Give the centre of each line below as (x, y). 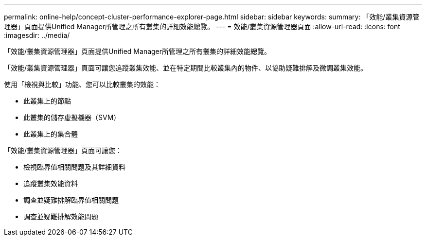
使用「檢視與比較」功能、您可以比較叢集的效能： (82, 84)
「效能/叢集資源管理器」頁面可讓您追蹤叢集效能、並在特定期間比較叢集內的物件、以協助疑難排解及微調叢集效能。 (186, 68)
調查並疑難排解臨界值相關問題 (71, 200)
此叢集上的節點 (47, 101)
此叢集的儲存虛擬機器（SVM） (72, 117)
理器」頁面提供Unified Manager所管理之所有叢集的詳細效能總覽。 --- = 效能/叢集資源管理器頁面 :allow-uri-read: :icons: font (202, 26)
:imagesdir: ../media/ (37, 35)
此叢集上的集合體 (51, 134)
